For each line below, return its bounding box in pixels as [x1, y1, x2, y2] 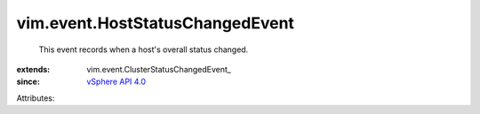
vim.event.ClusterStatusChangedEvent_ [86, 64, 231, 74]
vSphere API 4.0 [86, 76, 147, 87]
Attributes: [16, 93, 55, 103]
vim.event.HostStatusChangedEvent [16, 13, 295, 33]
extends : [16, 64, 51, 74]
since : [16, 76, 40, 87]
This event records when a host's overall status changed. [38, 44, 249, 55]
